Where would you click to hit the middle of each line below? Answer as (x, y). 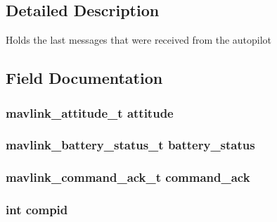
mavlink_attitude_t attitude (90, 112)
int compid (37, 210)
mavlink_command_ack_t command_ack (128, 177)
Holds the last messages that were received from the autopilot (139, 40)
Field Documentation (84, 78)
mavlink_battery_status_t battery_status (130, 145)
